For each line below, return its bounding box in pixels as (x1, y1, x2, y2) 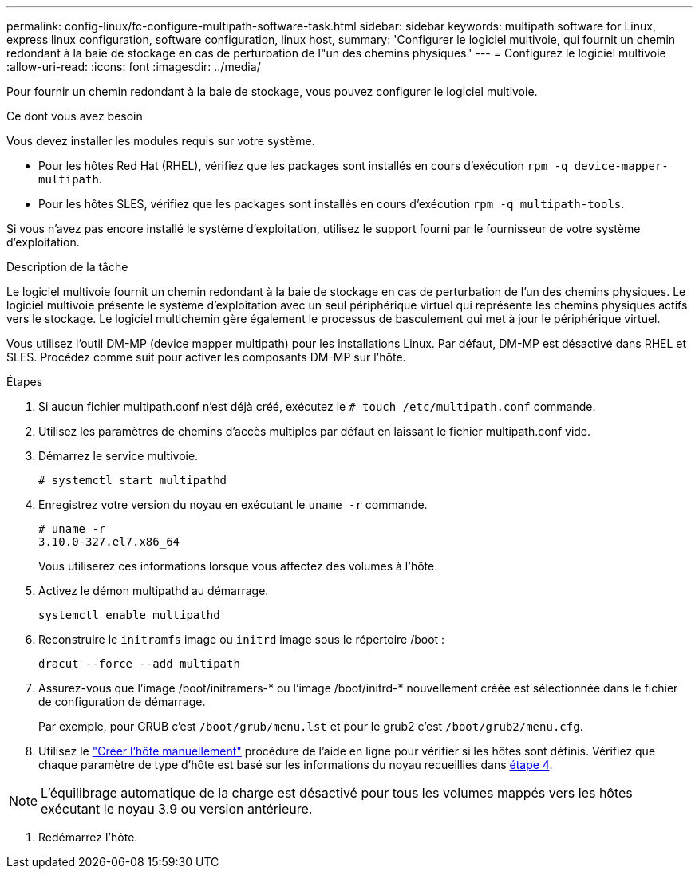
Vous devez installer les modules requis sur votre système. (6, 134, 315, 148)
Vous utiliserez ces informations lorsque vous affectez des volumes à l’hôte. (38, 559, 438, 573)
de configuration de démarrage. (38, 695, 206, 708)
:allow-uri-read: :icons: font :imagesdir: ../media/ (6, 60, 261, 73)
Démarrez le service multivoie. (38, 449, 199, 463)
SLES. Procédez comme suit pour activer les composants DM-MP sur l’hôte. (6, 350, 406, 364)
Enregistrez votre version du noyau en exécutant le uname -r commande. (38, 498, 428, 511)
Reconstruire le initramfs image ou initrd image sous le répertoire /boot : (38, 633, 445, 646)
